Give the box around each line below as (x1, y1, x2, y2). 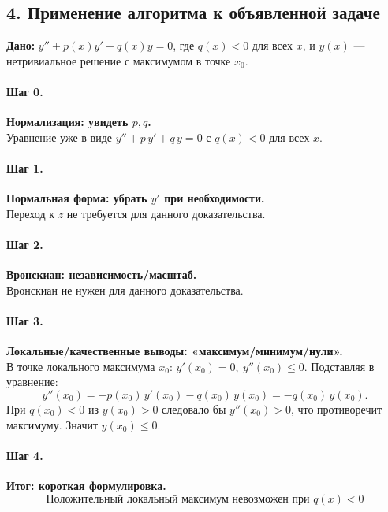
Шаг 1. (6, 159, 43, 176)
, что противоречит (290, 400, 382, 417)
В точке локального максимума (6, 358, 155, 374)
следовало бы (162, 400, 226, 417)
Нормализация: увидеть (6, 113, 129, 130)
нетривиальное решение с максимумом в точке (6, 52, 231, 69)
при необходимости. (164, 190, 265, 206)
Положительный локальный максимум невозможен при (46, 493, 310, 505)
